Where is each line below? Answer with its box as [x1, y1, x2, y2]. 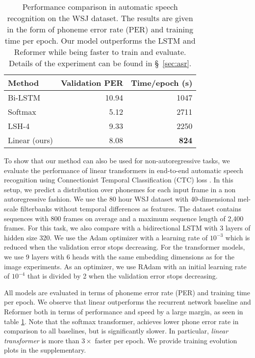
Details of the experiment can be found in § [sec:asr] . [8, 57, 192, 69]
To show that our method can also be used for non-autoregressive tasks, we [4, 155, 230, 165]
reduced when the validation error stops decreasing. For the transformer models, [4, 242, 245, 252]
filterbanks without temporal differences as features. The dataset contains [20, 203, 242, 213]
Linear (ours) [8, 134, 53, 146]
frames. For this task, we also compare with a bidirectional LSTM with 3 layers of [4, 223, 251, 233]
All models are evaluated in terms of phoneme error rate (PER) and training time [4, 287, 250, 297]
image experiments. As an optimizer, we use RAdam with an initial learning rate [4, 261, 247, 271]
